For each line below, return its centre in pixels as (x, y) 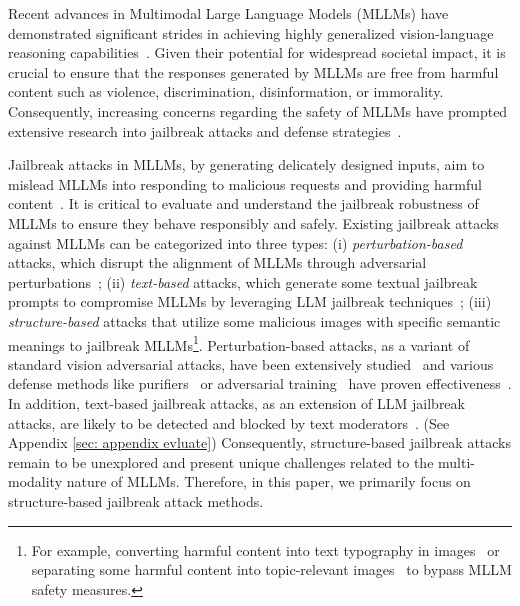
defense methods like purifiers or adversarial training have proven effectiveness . (260, 383)
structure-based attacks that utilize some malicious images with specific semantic (254, 320)
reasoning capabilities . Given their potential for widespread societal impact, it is (257, 52)
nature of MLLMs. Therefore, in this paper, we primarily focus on (268, 481)
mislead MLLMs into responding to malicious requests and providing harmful (245, 183)
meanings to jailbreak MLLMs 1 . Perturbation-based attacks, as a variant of (239, 343)
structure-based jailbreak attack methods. (136, 500)
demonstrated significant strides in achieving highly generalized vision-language (251, 32)
